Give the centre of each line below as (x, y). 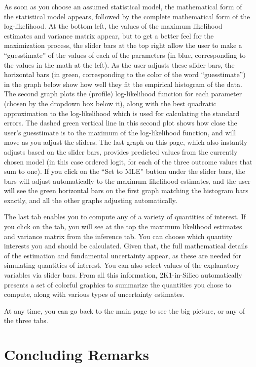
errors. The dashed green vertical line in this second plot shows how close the (121, 123)
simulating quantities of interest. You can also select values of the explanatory (122, 265)
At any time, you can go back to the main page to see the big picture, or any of (125, 310)
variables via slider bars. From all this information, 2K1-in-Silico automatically (123, 275)
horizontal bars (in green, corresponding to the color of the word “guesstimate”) (125, 74)
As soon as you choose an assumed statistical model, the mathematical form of (123, 6)
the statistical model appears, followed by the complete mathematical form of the (127, 16)
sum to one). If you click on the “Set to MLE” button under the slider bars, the (125, 171)
